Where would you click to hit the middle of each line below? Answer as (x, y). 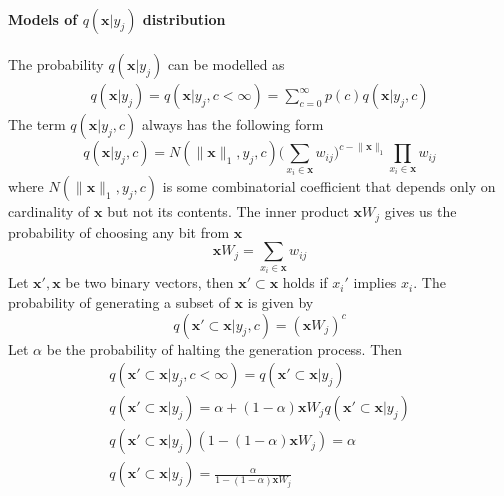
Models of (43, 18)
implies (375, 282)
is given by (280, 301)
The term (37, 124)
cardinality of (49, 211)
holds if (305, 282)
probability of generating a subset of (119, 301)
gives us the (420, 211)
